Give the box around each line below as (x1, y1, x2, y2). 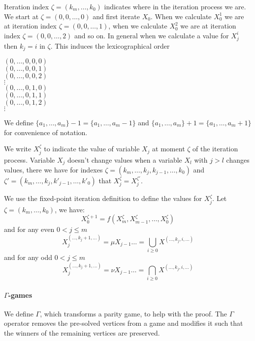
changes (226, 154, 250, 165)
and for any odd (4, 252, 53, 262)
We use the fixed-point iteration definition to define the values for (4, 193, 202, 203)
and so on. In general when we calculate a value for (74, 30, 229, 40)
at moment (152, 143, 185, 154)
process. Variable (4, 154, 55, 165)
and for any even (4, 224, 55, 234)
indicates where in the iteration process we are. (104, 1, 246, 11)
